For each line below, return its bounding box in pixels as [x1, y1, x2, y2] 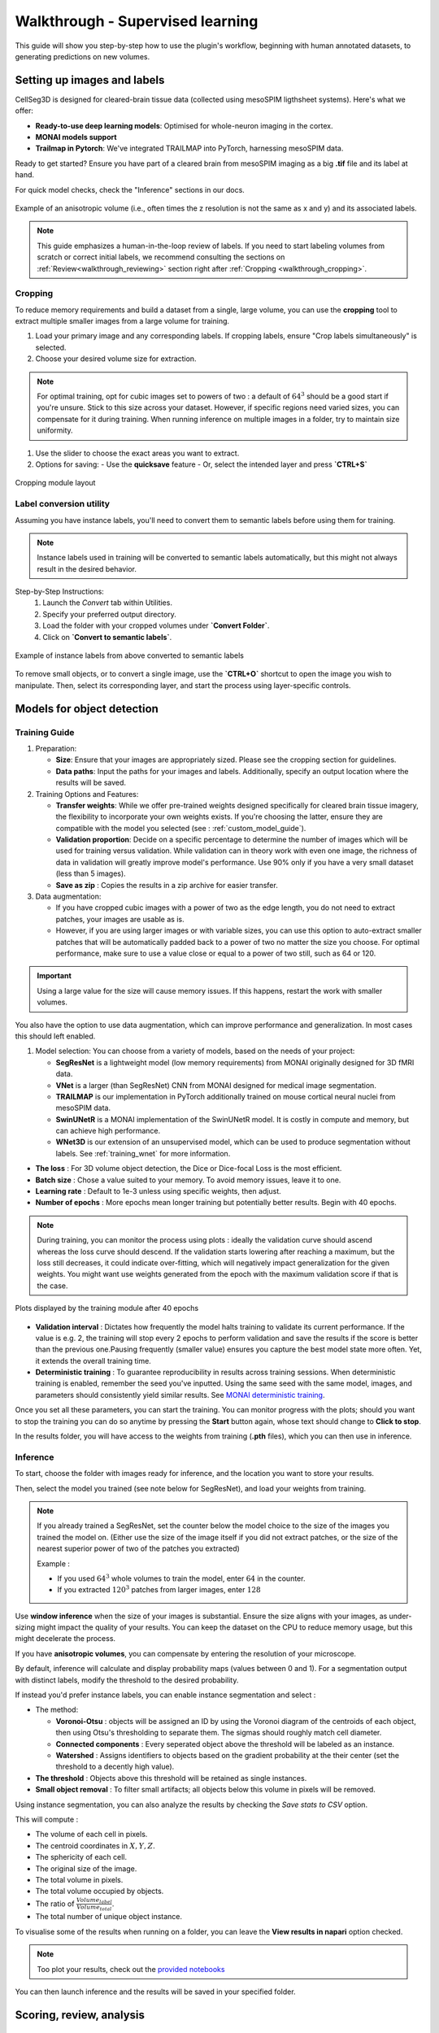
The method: [35, 1704, 79, 1715]
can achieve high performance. [55, 1126, 161, 1136]
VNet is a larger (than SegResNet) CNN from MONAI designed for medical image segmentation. [55, 1080, 377, 1090]
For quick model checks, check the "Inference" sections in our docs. [15, 185, 246, 194]
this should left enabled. [15, 1031, 96, 1041]
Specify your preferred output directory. [42, 609, 176, 619]
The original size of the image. [35, 1863, 137, 1874]
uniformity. [37, 425, 73, 435]
